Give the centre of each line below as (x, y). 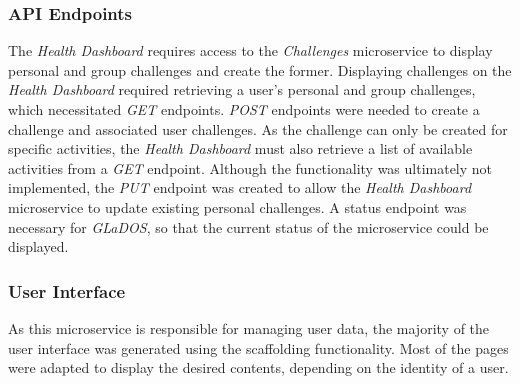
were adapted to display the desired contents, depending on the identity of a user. (258, 367)
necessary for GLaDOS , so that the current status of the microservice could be (248, 226)
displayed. (38, 246)
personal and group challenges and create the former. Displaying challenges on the (260, 69)
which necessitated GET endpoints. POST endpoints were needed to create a (244, 109)
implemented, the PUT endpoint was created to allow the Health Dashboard (240, 187)
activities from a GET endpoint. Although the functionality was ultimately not (250, 167)
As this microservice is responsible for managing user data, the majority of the (249, 327)
